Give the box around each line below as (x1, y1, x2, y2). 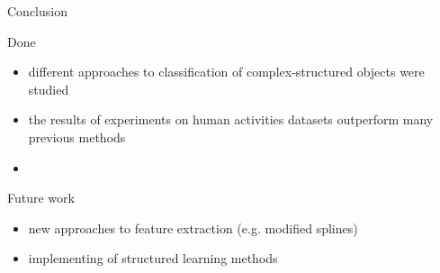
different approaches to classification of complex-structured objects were (28, 62, 425, 81)
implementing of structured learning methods (28, 249, 278, 268)
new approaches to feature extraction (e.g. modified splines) (28, 218, 358, 237)
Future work (7, 188, 75, 207)
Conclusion (7, 2, 67, 20)
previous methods (28, 127, 126, 146)
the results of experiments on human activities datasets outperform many (28, 110, 434, 129)
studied (28, 79, 69, 98)
